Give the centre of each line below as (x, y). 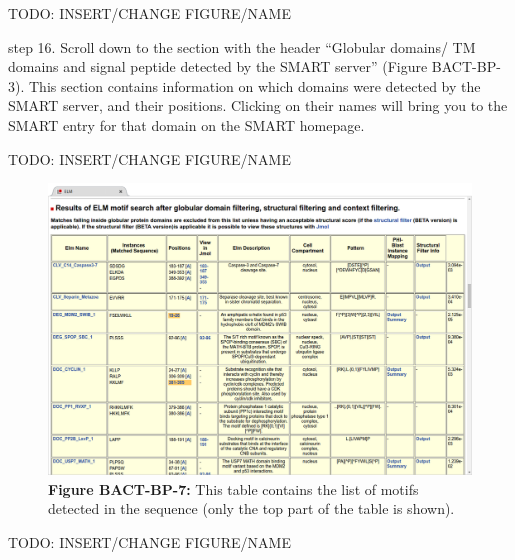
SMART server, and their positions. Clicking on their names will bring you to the (258, 105)
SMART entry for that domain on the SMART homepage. (186, 124)
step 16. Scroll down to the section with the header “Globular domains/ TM (242, 46)
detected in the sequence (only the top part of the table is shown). (251, 508)
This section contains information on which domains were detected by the (254, 85)
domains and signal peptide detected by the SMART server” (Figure (218, 66)
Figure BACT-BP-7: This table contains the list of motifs (233, 488)
